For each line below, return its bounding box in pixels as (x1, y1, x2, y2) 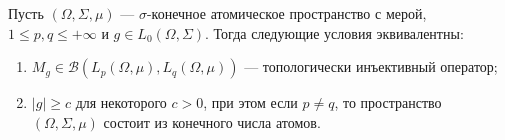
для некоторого (75, 92, 167, 113)
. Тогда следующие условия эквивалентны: (205, 22, 464, 43)
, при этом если (203, 92, 298, 113)
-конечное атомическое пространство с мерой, (146, 3, 427, 23)
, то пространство (334, 92, 442, 113)
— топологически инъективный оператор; (244, 56, 498, 77)
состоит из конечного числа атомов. (103, 111, 321, 132)
